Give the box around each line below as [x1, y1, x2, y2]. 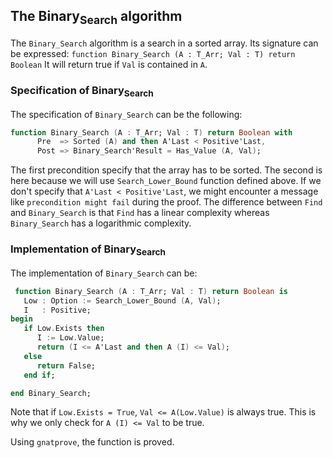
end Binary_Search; [10, 388, 92, 398]
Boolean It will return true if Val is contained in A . [10, 59, 208, 70]
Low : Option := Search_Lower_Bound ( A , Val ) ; [23, 295, 222, 306]
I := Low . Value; [36, 333, 105, 343]
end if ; [23, 370, 56, 380]
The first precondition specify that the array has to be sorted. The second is [10, 164, 323, 176]
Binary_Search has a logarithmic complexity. [10, 217, 192, 229]
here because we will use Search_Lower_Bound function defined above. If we [10, 175, 322, 187]
